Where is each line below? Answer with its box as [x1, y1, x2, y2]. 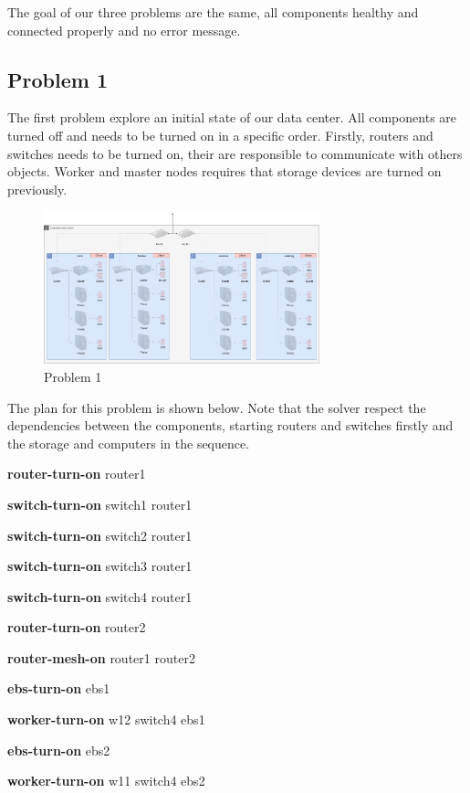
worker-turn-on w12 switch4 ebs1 [7, 710, 205, 729]
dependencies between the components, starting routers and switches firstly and [7, 416, 454, 435]
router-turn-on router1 [7, 464, 146, 483]
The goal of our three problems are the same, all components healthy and [7, 3, 419, 21]
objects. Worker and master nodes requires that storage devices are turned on [7, 162, 442, 181]
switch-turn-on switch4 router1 [7, 587, 193, 606]
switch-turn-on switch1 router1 [7, 494, 193, 513]
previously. [7, 179, 68, 198]
